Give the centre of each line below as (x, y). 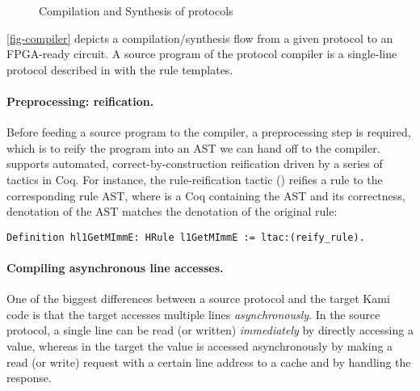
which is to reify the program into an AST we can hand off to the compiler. (193, 147)
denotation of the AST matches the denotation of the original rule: (172, 211)
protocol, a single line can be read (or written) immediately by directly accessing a (210, 330)
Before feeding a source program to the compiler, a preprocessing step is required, (209, 132)
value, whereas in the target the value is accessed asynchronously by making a (200, 345)
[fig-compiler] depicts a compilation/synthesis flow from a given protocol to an (200, 38)
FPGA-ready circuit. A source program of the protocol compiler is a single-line (202, 54)
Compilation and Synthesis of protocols (136, 11)
